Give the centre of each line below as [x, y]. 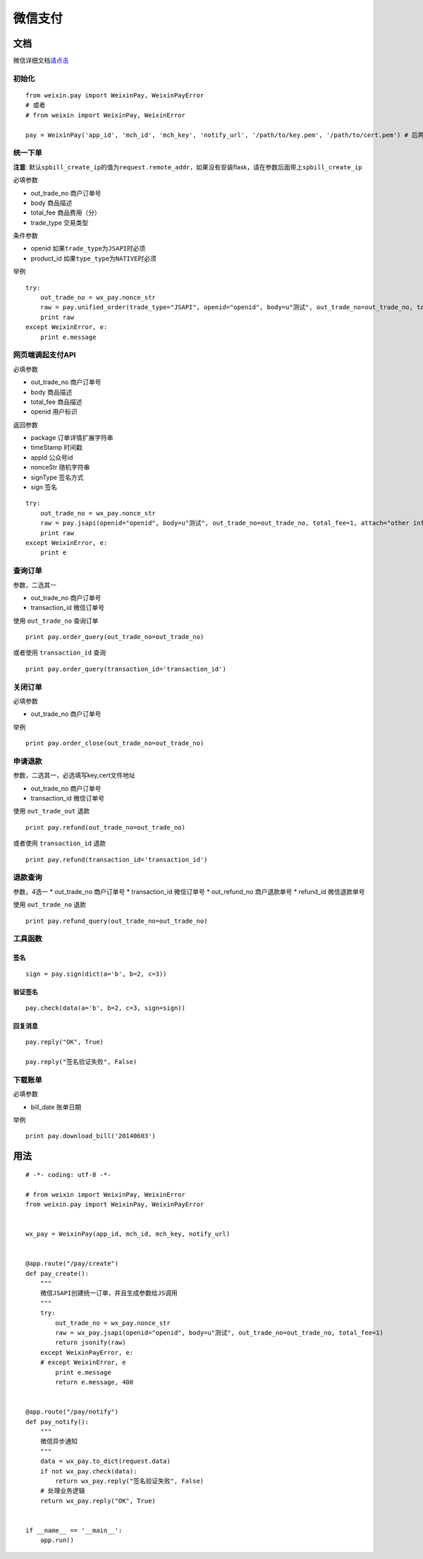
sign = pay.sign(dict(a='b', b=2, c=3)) [96, 974]
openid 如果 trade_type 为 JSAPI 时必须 [88, 249]
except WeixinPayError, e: [87, 1352]
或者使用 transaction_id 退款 [59, 843]
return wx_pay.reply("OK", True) [98, 1501]
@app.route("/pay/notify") [72, 1412]
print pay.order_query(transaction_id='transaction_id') [126, 669]
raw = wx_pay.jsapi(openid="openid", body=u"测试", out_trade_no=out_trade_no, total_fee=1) [219, 1333]
